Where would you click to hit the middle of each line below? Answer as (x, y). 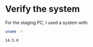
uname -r (14, 31)
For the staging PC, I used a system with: (47, 23)
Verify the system (43, 9)
